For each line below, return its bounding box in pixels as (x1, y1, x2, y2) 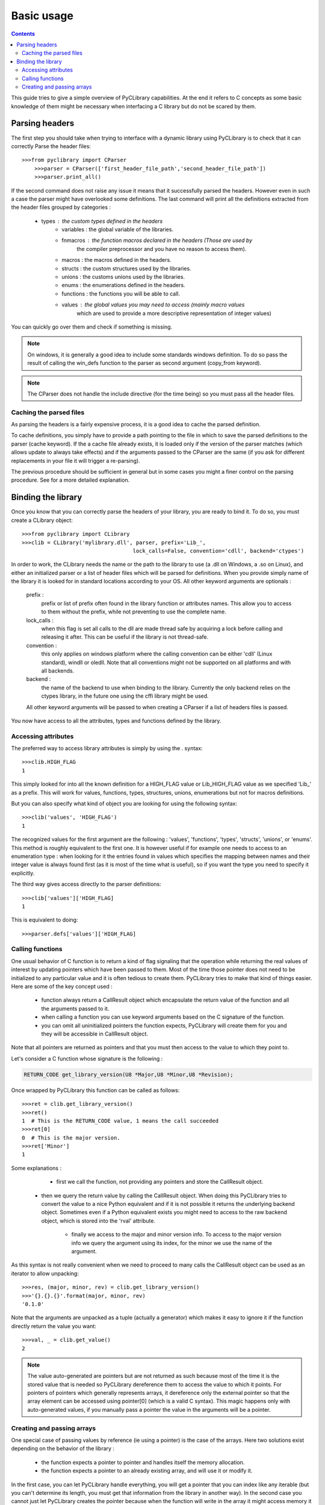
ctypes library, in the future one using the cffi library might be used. (41, 692, 209, 700)
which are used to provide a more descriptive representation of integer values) (76, 309, 272, 317)
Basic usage (11, 9, 73, 22)
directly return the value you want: (11, 1322, 96, 1330)
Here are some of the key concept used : (11, 983, 113, 990)
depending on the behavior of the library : (11, 1445, 114, 1452)
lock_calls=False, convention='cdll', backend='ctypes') (132, 547, 305, 554)
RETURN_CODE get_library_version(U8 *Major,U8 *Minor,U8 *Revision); (23, 1071, 234, 1078)
